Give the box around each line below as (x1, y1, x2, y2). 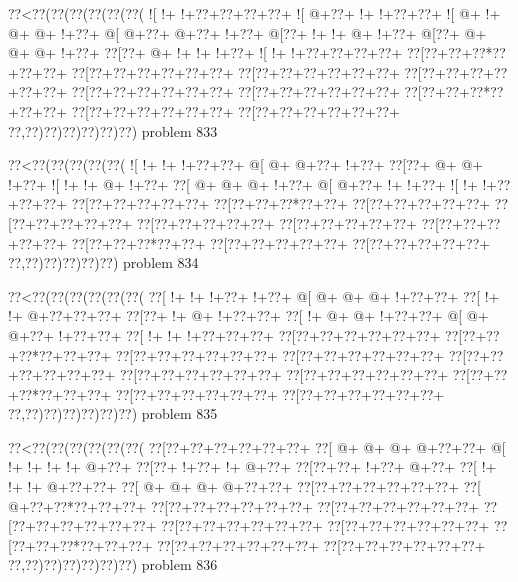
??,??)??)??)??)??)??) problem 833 (8, 120, 218, 141)
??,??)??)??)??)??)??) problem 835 (8, 403, 218, 424)
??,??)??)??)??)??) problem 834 (8, 252, 199, 273)
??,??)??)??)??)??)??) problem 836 (8, 554, 218, 575)
